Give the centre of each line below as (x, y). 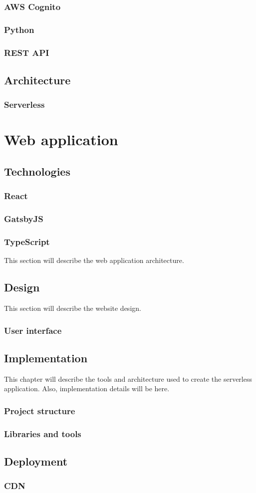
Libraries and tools (43, 433)
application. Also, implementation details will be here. (87, 388)
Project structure (40, 410)
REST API (27, 52)
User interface (33, 330)
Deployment (36, 461)
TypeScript (27, 241)
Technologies (37, 171)
